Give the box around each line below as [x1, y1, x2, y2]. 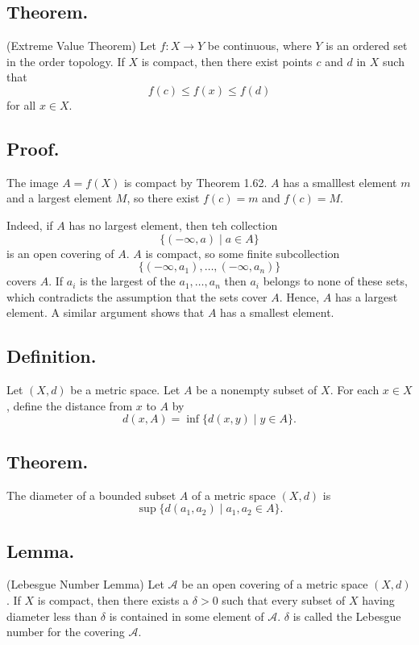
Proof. [6, 135, 60, 160]
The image [6, 173, 59, 190]
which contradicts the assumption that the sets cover [6, 288, 268, 305]
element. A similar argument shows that [6, 304, 205, 321]
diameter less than [6, 607, 97, 624]
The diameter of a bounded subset [6, 486, 176, 503]
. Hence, [279, 288, 320, 305]
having [362, 591, 395, 608]
